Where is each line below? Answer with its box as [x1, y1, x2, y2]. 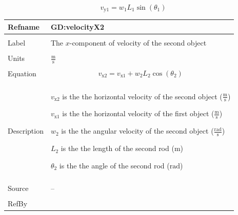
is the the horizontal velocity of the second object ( [62, 91, 223, 101]
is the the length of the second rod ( [61, 143, 174, 154]
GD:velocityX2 [50, 21, 104, 32]
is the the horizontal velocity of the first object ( [62, 108, 214, 119]
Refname [8, 21, 39, 32]
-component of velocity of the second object [69, 37, 207, 48]
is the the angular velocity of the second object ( [61, 125, 214, 136]
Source [8, 182, 29, 193]
